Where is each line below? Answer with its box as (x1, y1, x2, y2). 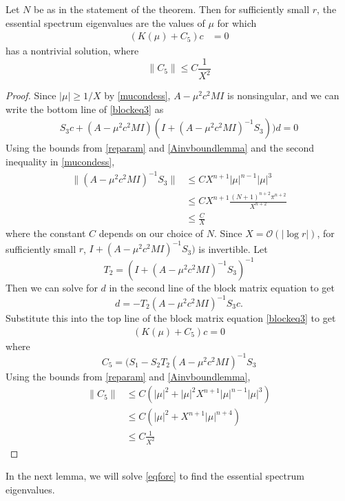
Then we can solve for (6, 280, 98, 294)
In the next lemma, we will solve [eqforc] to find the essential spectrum (6, 469, 304, 483)
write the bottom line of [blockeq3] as (6, 101, 164, 116)
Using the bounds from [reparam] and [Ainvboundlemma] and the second (6, 141, 315, 155)
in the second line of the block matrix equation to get (109, 280, 335, 294)
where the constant (6, 226, 86, 241)
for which (217, 15, 257, 30)
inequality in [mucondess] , (6, 154, 115, 169)
